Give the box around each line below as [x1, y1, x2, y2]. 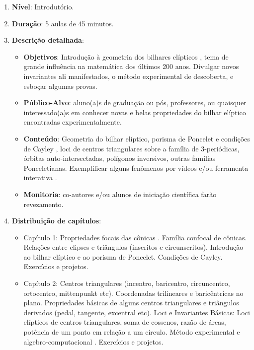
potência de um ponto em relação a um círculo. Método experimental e [23, 327, 240, 337]
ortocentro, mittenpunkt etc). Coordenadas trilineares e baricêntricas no [23, 287, 244, 298]
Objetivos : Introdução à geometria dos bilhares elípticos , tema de [23, 51, 229, 62]
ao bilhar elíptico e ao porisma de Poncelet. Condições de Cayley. [23, 251, 223, 262]
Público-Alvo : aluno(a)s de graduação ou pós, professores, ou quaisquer [23, 97, 247, 108]
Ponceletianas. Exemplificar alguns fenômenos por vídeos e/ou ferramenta [23, 162, 249, 173]
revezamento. [23, 199, 64, 209]
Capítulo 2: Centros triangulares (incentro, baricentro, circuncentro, [23, 278, 230, 288]
